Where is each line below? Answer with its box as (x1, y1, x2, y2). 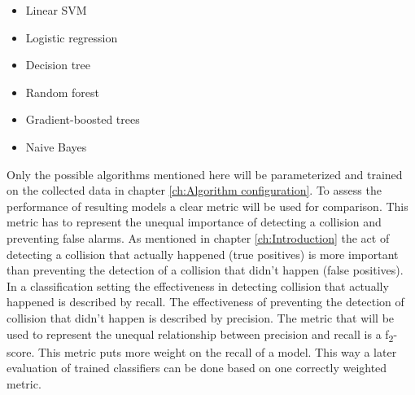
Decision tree (25, 56, 91, 73)
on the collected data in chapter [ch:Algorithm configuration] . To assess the (7, 182, 382, 199)
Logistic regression (25, 29, 118, 46)
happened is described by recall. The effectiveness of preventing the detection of (7, 293, 404, 310)
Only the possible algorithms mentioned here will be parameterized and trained (7, 165, 403, 182)
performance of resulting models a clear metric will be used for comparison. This (7, 197, 408, 214)
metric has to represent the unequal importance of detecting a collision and (7, 213, 382, 230)
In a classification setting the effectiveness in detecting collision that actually (7, 277, 389, 294)
